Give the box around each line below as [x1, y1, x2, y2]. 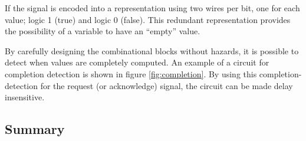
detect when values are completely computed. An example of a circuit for [5, 56, 269, 68]
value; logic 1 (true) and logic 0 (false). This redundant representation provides [5, 13, 291, 25]
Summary [5, 120, 65, 138]
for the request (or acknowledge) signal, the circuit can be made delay [40, 79, 293, 91]
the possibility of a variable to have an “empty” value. [5, 25, 200, 37]
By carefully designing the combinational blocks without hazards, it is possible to [5, 44, 299, 57]
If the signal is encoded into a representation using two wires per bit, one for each [5, 2, 300, 14]
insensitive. [5, 91, 45, 103]
